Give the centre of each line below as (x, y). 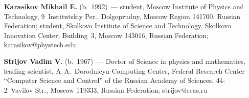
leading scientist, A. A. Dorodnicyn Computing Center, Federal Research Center (124, 70)
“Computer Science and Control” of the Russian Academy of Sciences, (109, 80)
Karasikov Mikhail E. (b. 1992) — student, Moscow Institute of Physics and (124, 6)
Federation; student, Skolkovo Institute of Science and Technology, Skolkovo (118, 26)
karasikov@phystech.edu (40, 45)
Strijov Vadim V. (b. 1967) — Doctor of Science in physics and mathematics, (125, 61)
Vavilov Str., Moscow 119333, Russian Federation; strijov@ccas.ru (109, 89)
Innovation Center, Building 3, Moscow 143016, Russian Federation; (106, 35)
